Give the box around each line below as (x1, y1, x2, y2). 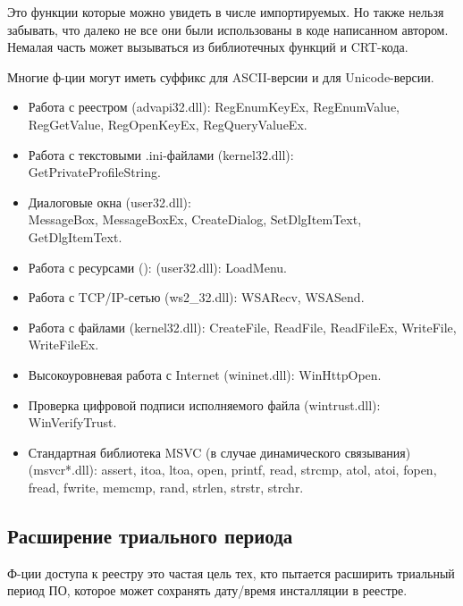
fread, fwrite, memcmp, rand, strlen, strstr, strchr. (28, 477, 304, 496)
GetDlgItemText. (28, 227, 122, 246)
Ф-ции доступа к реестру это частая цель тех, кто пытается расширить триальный (7, 563, 455, 582)
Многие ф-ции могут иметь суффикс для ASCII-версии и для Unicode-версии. (7, 67, 434, 86)
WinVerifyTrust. (28, 413, 117, 432)
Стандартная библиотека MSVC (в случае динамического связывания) (28, 442, 411, 461)
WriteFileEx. (28, 335, 99, 354)
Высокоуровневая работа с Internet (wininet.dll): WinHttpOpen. (28, 365, 382, 383)
